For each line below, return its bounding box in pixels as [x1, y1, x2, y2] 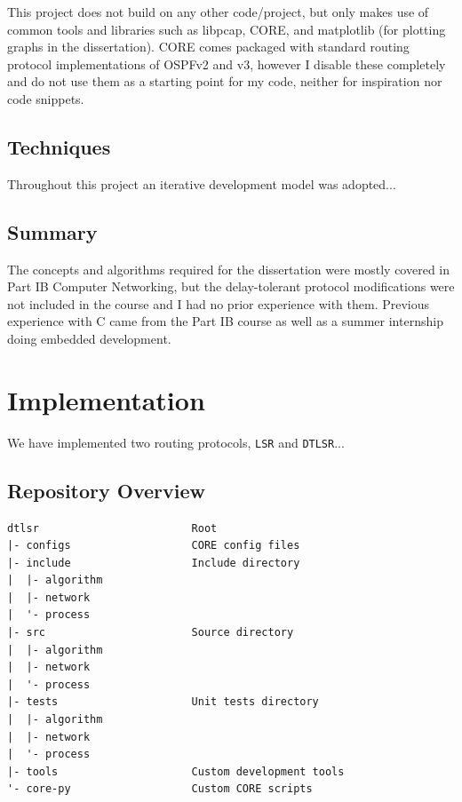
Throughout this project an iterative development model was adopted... [7, 174, 396, 193]
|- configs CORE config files [7, 539, 300, 552]
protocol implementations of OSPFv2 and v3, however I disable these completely [7, 54, 446, 73]
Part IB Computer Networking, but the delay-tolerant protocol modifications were [7, 277, 455, 296]
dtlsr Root [7, 521, 218, 535]
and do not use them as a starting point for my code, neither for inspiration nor [7, 72, 442, 91]
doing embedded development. [7, 329, 171, 347]
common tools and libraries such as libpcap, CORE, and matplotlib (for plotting [7, 20, 446, 38]
